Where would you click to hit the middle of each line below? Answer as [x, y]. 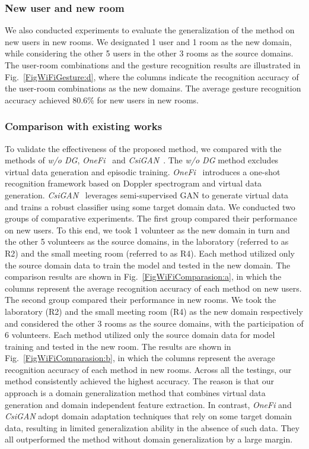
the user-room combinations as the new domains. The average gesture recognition [153, 88]
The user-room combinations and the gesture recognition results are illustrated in [153, 65]
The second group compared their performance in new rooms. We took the [141, 300]
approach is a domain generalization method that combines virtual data [135, 393]
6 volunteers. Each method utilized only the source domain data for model [140, 335]
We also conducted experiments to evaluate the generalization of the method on [150, 30]
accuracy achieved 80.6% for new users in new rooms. [102, 99]
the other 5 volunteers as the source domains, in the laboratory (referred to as [147, 241]
